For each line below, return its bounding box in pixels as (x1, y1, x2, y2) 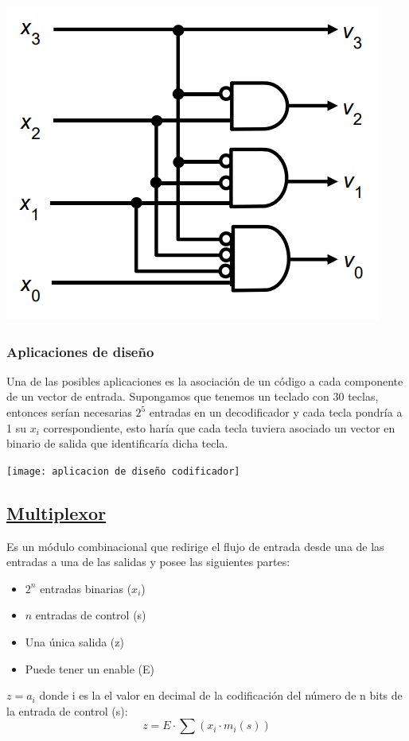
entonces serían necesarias (6, 404, 132, 420)
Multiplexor (6, 500, 107, 525)
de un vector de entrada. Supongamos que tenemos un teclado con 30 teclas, (6, 388, 379, 405)
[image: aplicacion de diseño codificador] (6, 465, 240, 477)
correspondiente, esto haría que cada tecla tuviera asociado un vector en (43, 419, 395, 436)
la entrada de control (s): (6, 702, 128, 719)
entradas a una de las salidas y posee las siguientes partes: (6, 553, 290, 570)
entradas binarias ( (40, 580, 132, 596)
